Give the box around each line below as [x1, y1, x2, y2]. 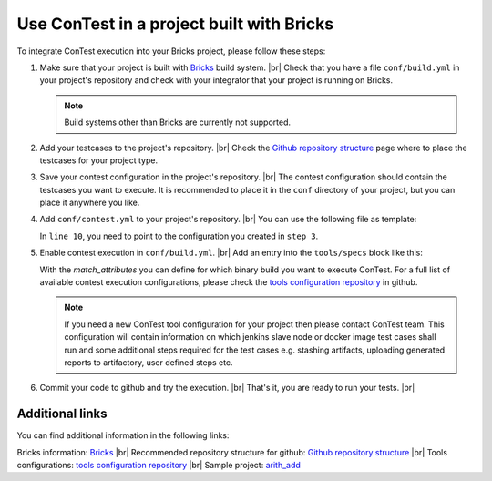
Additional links [16, 406, 108, 422]
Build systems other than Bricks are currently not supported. [64, 117, 292, 128]
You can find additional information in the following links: [16, 430, 230, 441]
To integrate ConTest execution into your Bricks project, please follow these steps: [16, 46, 326, 56]
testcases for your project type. [39, 155, 159, 166]
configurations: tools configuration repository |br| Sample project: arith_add [16, 460, 301, 471]
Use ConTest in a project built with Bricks [16, 14, 334, 34]
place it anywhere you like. [39, 197, 140, 209]
